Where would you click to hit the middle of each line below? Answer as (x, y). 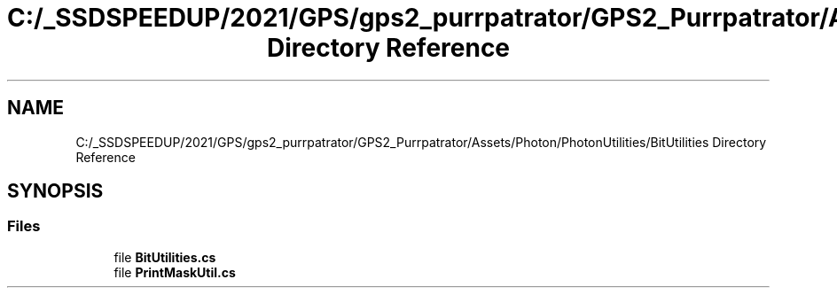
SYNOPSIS (55, 191)
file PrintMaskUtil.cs (175, 272)
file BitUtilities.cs (165, 257)
